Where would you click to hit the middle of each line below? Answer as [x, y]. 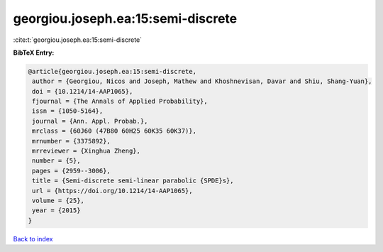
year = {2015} [56, 210]
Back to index [33, 239]
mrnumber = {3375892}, [72, 141]
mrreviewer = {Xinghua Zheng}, [87, 151]
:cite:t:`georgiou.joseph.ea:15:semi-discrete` [77, 40]
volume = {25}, [59, 201]
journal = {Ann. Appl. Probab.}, [90, 121]
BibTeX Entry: [34, 53]
